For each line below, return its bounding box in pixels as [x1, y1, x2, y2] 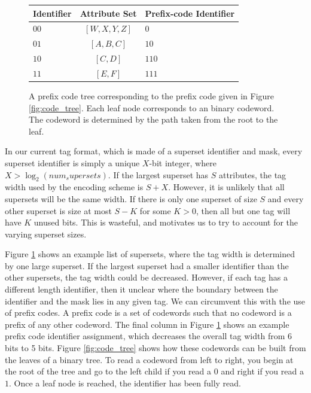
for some [139, 204, 171, 217]
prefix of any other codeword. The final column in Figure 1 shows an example [5, 318, 289, 330]
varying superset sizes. [5, 227, 87, 240]
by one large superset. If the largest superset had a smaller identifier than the [5, 259, 289, 272]
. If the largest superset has [108, 168, 209, 181]
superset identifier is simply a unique [5, 156, 140, 169]
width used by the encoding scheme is [5, 181, 144, 193]
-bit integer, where [149, 156, 217, 169]
